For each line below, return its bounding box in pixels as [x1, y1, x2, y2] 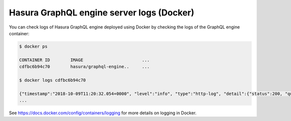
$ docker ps [19, 43, 48, 49]
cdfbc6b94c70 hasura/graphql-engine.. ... [19, 64, 150, 69]
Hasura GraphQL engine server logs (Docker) [9, 7, 194, 18]
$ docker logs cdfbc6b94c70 [19, 77, 86, 83]
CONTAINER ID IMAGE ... [19, 57, 150, 63]
